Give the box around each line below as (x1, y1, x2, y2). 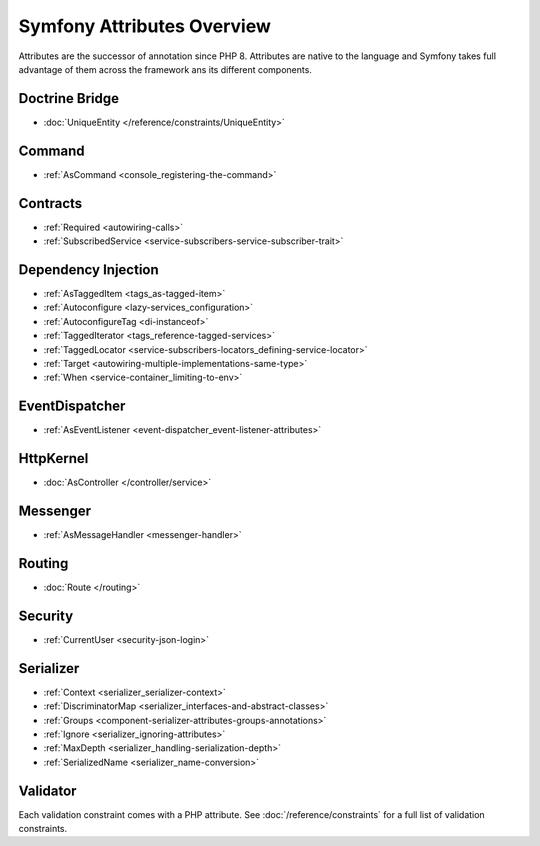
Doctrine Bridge (18, 90, 120, 107)
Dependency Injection (18, 261, 159, 278)
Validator (18, 782, 77, 799)
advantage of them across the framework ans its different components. (18, 63, 312, 75)
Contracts (18, 195, 83, 212)
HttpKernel (18, 450, 89, 467)
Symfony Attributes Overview (18, 15, 272, 37)
